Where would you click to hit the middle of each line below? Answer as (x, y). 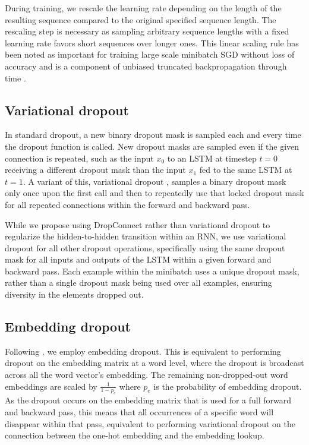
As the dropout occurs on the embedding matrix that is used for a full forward (148, 400)
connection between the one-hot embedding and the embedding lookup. (135, 435)
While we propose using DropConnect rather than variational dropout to (138, 224)
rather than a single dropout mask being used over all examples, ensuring (138, 283)
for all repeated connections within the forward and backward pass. (127, 204)
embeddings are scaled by (51, 386)
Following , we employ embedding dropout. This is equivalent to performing (143, 351)
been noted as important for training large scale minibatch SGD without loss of (150, 54)
